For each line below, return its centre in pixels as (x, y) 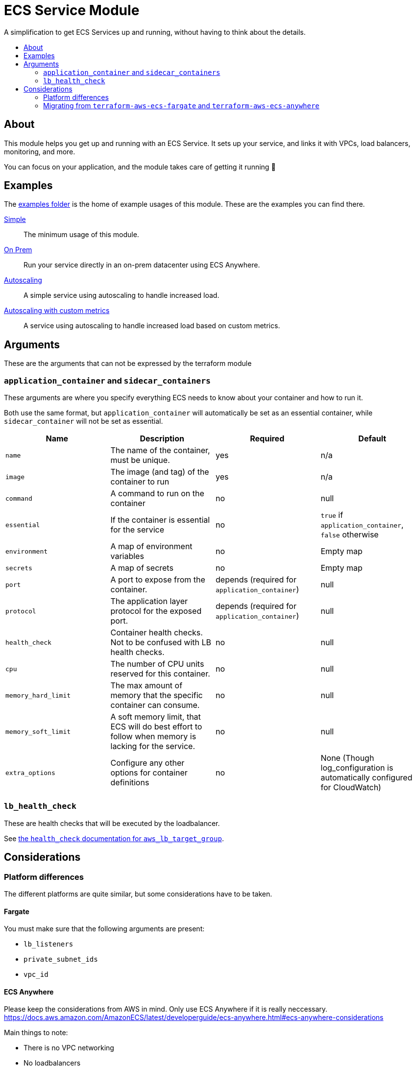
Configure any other (147, 763)
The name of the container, (160, 450)
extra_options (30, 773)
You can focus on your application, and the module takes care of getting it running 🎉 (140, 167)
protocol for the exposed (156, 611)
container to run (140, 482)
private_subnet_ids (61, 959)
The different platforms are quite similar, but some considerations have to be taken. (138, 894)
